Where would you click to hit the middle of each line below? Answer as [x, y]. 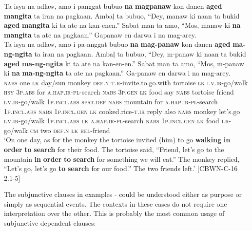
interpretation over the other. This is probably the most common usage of [114, 213]
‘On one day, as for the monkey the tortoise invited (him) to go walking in [117, 140]
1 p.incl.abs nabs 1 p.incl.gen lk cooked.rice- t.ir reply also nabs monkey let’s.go [122, 111]
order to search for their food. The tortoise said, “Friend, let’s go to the [114, 149]
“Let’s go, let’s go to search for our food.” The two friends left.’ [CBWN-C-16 [121, 168]
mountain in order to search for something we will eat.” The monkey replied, [122, 159]
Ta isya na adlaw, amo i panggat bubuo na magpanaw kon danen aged [113, 6]
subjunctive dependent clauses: [50, 223]
